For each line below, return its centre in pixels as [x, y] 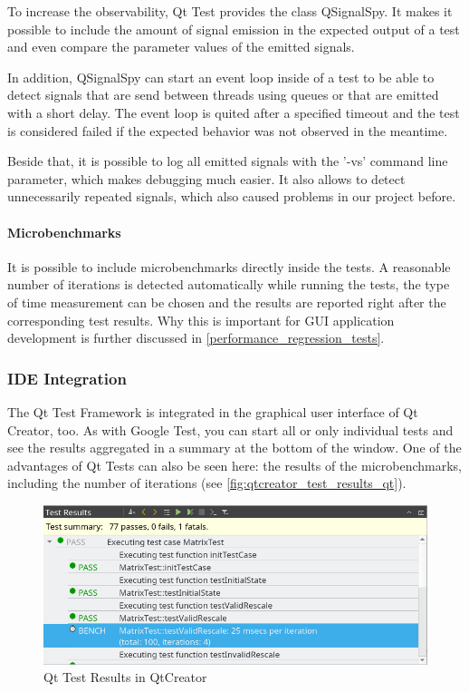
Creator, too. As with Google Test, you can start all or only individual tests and [230, 429]
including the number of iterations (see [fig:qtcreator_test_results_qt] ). [207, 483]
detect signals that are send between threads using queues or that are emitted [223, 95]
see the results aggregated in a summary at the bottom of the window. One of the [234, 448]
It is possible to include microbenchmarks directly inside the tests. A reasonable [229, 266]
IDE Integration [67, 378]
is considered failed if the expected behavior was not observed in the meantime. [228, 130]
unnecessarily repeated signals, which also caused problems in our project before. [232, 196]
